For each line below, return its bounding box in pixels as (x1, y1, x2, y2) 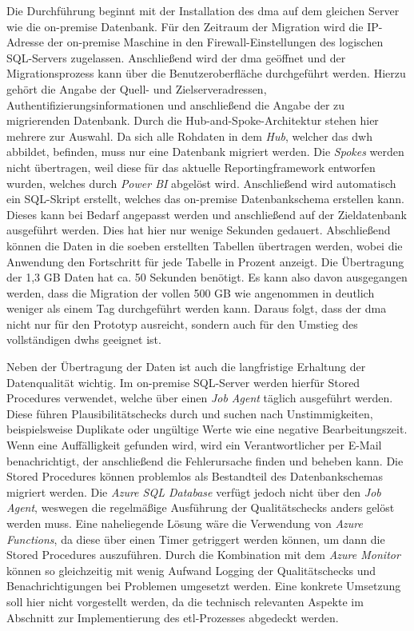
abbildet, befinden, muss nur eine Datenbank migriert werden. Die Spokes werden (6, 143, 404, 160)
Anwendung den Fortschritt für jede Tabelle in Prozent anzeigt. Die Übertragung (6, 253, 404, 270)
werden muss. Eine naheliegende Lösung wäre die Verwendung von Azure (6, 515, 363, 531)
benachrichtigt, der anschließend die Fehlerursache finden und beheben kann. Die (6, 452, 404, 469)
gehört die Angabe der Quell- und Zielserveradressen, (6, 80, 267, 97)
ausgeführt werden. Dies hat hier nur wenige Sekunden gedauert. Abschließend (6, 222, 391, 238)
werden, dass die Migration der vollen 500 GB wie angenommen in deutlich (6, 284, 375, 301)
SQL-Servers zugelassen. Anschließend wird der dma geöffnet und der (6, 49, 346, 66)
